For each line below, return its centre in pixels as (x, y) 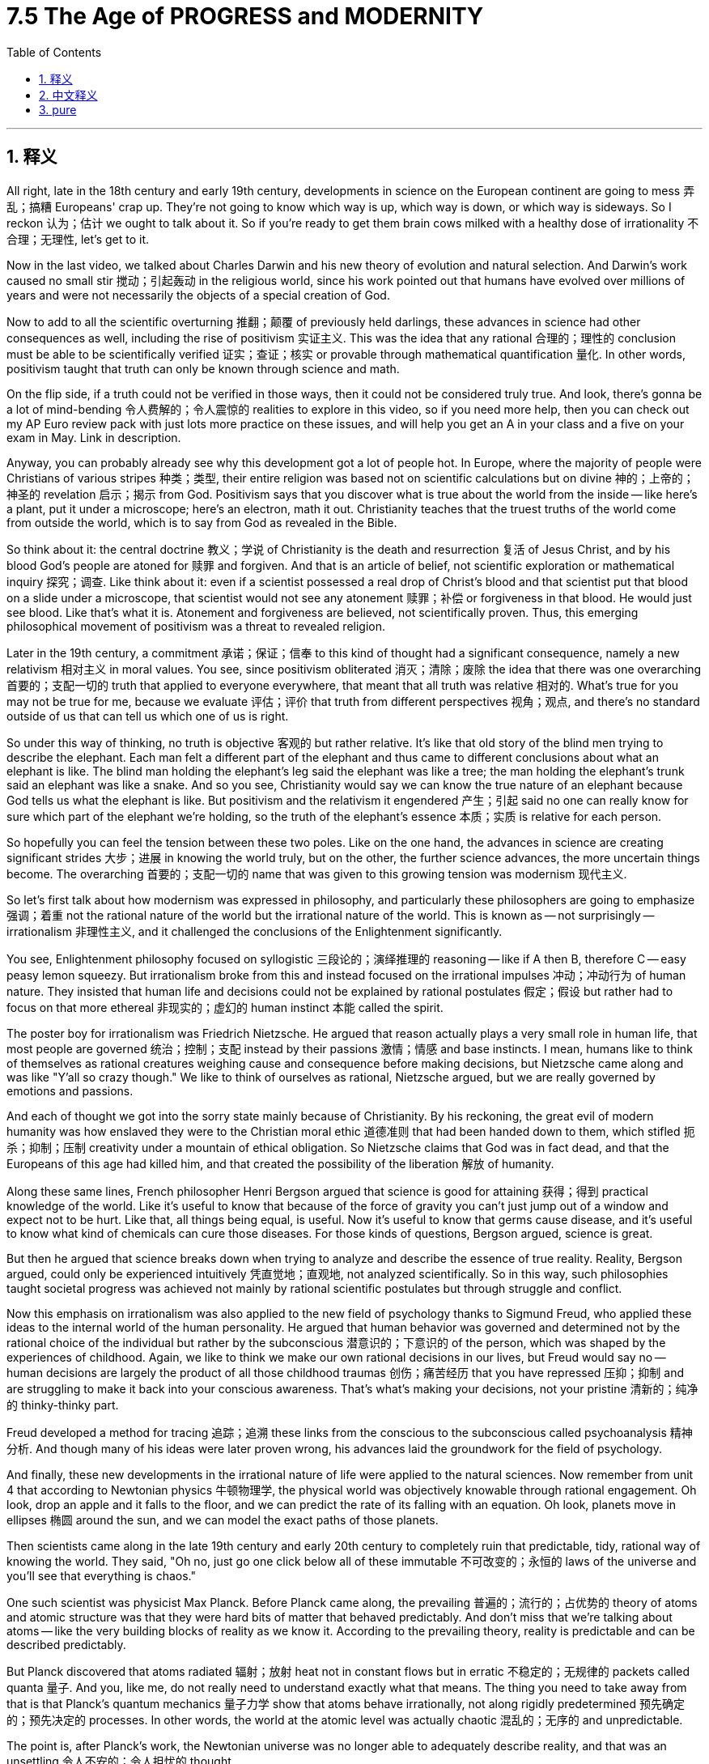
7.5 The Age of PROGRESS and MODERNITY (245, 16)
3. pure (58, 109)
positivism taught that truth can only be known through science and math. (203, 368)
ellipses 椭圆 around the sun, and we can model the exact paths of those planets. (223, 1520)
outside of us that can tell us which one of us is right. (148, 716)
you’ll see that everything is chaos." (102, 1575)
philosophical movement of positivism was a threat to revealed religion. (196, 626)
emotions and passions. (70, 1090)
